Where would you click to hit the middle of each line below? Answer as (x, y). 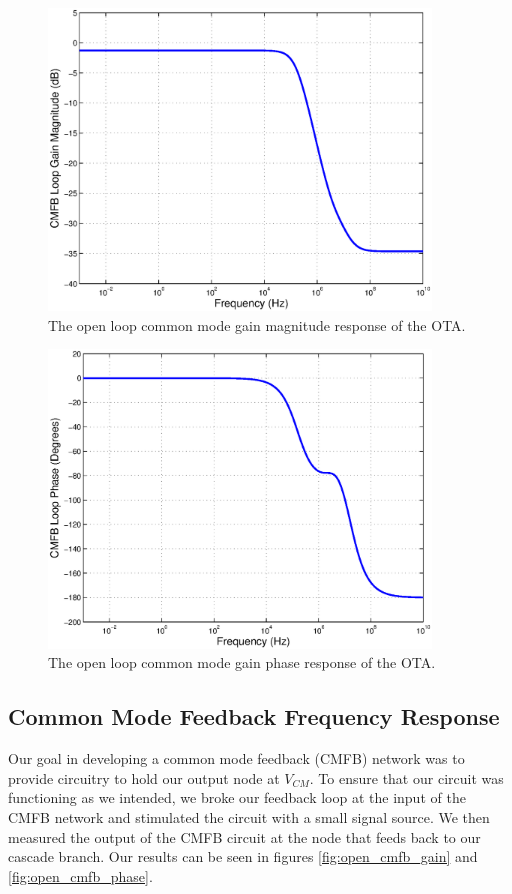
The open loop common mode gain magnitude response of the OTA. (257, 324)
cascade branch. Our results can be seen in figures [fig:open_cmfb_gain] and (243, 856)
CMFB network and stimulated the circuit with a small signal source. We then (249, 816)
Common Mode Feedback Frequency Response (254, 716)
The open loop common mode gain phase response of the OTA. (242, 662)
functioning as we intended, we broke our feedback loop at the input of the (237, 797)
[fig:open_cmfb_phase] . (80, 875)
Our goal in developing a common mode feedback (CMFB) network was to (236, 758)
